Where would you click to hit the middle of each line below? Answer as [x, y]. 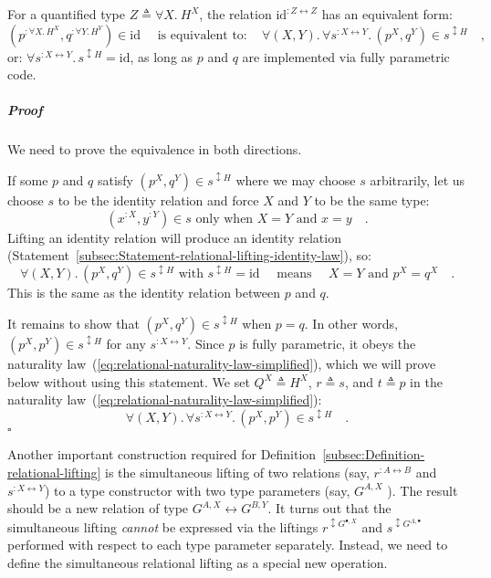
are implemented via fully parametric [346, 56]
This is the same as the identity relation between [144, 293]
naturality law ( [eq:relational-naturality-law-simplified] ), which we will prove [222, 363]
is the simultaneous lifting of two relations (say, [237, 473]
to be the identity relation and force [158, 200]
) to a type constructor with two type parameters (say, [197, 490]
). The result [423, 490]
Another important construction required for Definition [162, 454]
